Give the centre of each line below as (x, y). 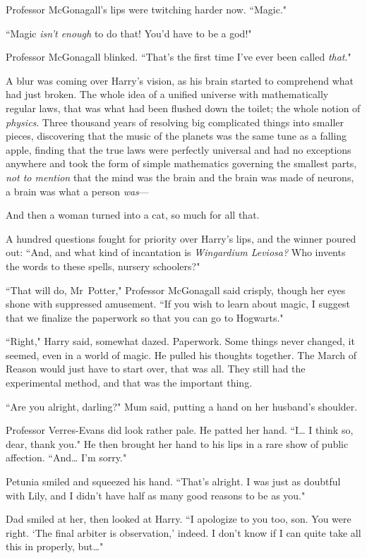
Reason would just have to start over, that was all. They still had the (156, 369)
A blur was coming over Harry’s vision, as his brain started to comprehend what (180, 80)
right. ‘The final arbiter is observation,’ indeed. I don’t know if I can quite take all (183, 532)
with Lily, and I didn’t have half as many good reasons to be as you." (156, 495)
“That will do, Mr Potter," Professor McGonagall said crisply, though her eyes (176, 290)
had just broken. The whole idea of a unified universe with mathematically (167, 94)
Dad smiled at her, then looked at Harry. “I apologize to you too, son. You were (179, 519)
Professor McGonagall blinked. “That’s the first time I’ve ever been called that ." (179, 57)
